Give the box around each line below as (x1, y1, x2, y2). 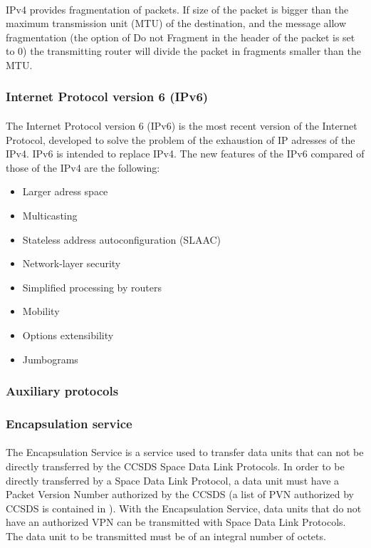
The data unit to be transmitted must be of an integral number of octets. (6, 528, 326, 543)
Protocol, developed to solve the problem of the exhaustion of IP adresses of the (6, 132, 355, 147)
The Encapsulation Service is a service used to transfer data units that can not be (6, 445, 364, 460)
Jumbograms (22, 351, 78, 366)
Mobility (22, 304, 60, 319)
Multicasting (22, 207, 78, 222)
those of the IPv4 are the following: (6, 160, 160, 175)
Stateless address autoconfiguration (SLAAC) (22, 232, 221, 247)
